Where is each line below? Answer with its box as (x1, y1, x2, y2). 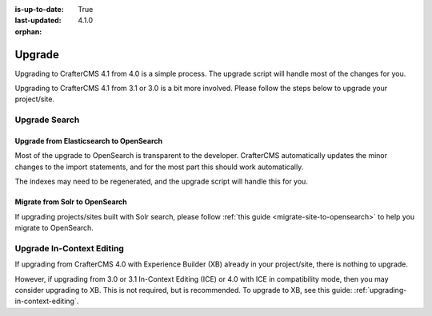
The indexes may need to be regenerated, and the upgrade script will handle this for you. (14, 176, 308, 187)
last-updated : (14, 16, 62, 26)
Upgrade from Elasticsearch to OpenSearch (14, 136, 163, 146)
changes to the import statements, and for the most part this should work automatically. (14, 162, 304, 172)
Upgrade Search (14, 114, 80, 125)
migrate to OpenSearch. (14, 223, 94, 232)
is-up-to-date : (14, 5, 64, 14)
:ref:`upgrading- (354, 285, 407, 294)
